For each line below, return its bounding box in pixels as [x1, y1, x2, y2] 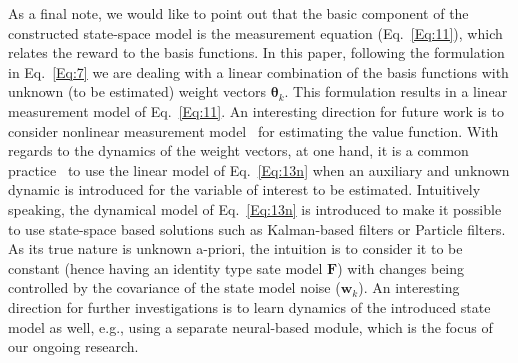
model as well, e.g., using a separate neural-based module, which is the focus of [8, 316, 493, 337]
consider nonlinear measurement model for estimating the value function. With [8, 120, 499, 141]
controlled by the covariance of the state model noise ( [8, 277, 341, 298]
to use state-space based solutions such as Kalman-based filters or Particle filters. [8, 218, 506, 239]
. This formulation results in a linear [284, 81, 508, 102]
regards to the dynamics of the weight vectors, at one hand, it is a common [8, 140, 469, 161]
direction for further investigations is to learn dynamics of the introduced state [8, 296, 491, 317]
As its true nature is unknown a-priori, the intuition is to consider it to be [8, 238, 463, 259]
